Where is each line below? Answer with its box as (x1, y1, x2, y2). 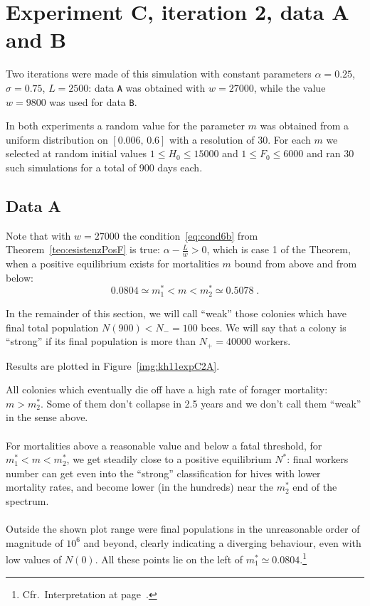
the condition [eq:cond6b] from (122, 228, 258, 243)
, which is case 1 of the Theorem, (206, 242, 351, 257)
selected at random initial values (6, 146, 147, 161)
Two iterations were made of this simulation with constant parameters (6, 66, 312, 81)
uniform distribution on (6, 132, 108, 147)
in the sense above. (6, 410, 88, 425)
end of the (292, 479, 337, 494)
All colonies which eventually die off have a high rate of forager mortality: (6, 382, 328, 397)
